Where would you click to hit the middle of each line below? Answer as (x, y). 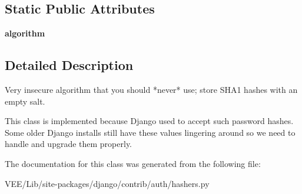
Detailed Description (69, 65)
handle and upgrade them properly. (69, 144)
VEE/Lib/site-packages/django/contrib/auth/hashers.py (107, 183)
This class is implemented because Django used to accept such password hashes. (149, 121)
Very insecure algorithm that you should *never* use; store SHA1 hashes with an (151, 89)
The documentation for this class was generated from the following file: (133, 163)
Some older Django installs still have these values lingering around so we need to (150, 132)
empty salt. (25, 101)
